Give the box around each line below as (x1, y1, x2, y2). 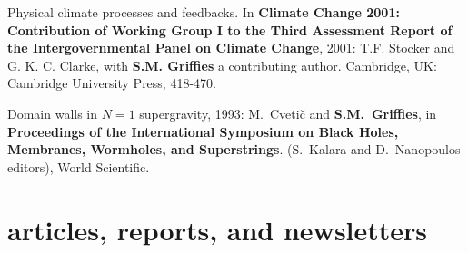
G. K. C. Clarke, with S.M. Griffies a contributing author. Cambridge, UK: (7, 55, 437, 74)
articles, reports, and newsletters (7, 210, 428, 248)
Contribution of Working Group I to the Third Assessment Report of (7, 20, 453, 39)
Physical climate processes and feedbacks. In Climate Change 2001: (7, 3, 400, 21)
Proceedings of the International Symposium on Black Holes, (7, 122, 399, 141)
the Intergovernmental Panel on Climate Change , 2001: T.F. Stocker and (7, 38, 455, 57)
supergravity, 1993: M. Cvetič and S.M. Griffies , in (139, 103, 437, 122)
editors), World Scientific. (7, 157, 150, 176)
